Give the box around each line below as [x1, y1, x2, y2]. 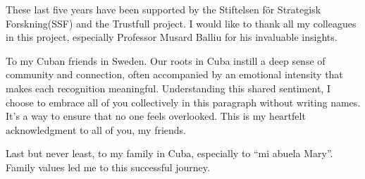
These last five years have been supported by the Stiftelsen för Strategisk [6, 2, 321, 16]
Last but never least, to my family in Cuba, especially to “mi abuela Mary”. [6, 146, 333, 161]
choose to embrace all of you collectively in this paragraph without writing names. [6, 94, 361, 109]
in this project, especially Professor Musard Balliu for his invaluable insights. [6, 30, 338, 44]
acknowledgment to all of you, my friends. [6, 122, 187, 137]
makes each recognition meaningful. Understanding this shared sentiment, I [6, 80, 330, 95]
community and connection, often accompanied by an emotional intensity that [6, 67, 343, 82]
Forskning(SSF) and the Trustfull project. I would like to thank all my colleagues [6, 16, 357, 30]
